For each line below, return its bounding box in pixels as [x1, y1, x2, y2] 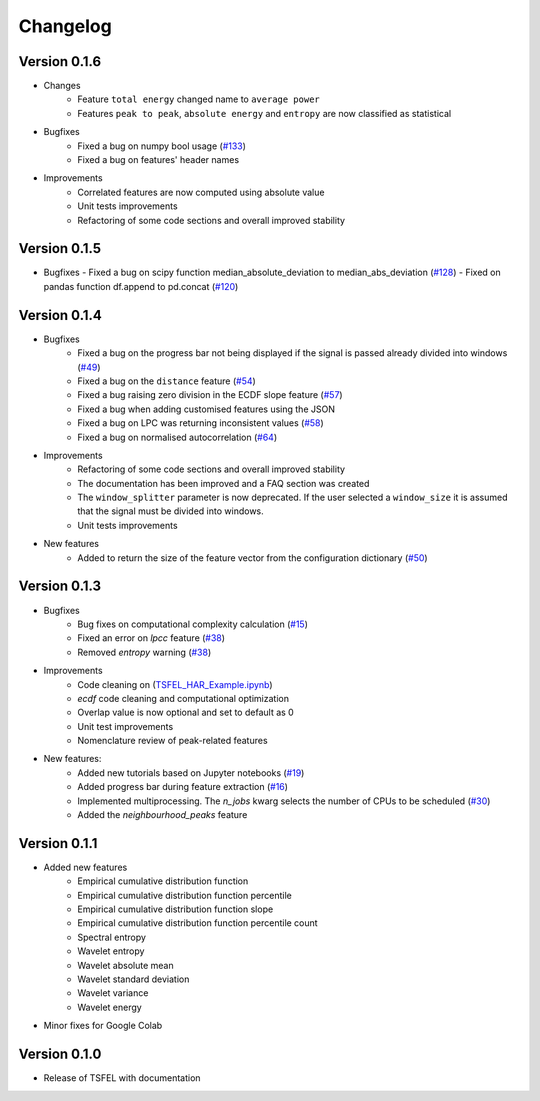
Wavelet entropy [77, 945, 145, 957]
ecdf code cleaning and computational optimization [77, 692, 290, 704]
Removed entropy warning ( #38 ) [77, 646, 212, 658]
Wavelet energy [77, 1001, 142, 1013]
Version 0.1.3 [18, 578, 102, 595]
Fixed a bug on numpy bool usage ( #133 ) [77, 140, 247, 152]
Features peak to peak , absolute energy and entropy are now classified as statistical [77, 107, 452, 119]
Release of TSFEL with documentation [43, 1072, 201, 1084]
